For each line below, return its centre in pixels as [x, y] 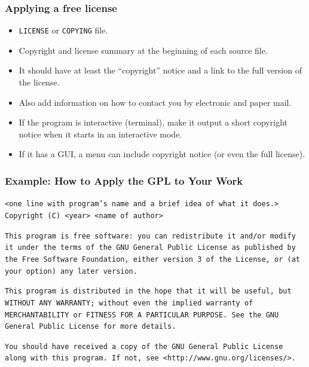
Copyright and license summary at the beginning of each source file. [143, 50]
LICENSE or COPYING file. [63, 30]
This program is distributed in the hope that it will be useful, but [148, 291]
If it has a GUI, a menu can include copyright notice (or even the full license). [162, 154]
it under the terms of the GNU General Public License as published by [150, 248]
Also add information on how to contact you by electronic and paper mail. [155, 102]
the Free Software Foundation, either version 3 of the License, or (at [152, 259]
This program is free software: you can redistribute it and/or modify [150, 236]
